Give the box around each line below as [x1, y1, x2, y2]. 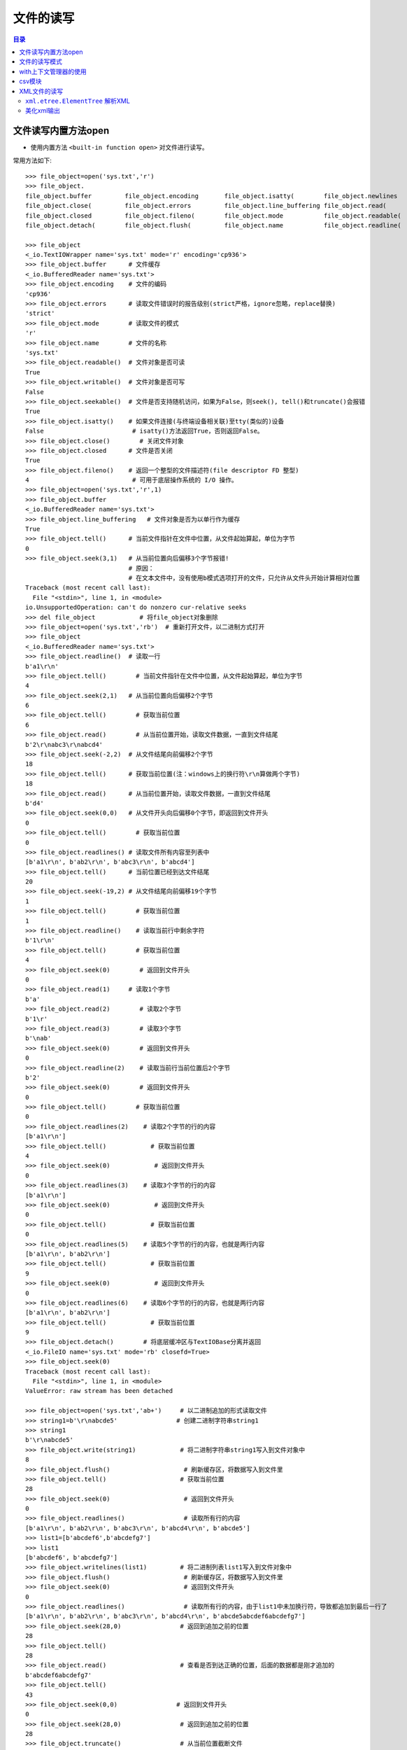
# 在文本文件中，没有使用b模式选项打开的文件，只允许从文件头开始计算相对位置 [128, 574, 360, 582]
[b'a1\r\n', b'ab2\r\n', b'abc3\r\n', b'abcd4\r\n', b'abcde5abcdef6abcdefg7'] [25, 1612, 306, 1620]
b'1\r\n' [25, 937, 55, 944]
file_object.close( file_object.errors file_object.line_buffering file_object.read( [25, 202, 387, 210]
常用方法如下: [13, 156, 52, 164]
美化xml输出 [25, 106, 61, 115]
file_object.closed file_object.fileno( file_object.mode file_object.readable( [25, 211, 401, 220]
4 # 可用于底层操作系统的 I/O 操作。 [25, 476, 238, 484]
